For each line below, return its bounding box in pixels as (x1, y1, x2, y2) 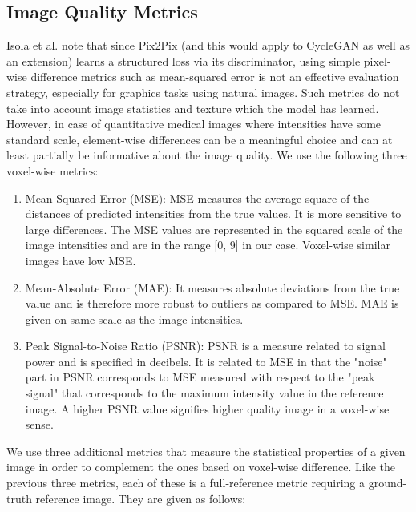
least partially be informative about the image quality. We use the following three (6, 147, 407, 163)
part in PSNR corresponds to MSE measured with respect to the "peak (25, 369, 375, 385)
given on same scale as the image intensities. (25, 310, 244, 327)
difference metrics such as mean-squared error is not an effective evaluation (30, 68, 399, 85)
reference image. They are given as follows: (35, 490, 246, 506)
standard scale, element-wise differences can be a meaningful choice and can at (6, 131, 393, 147)
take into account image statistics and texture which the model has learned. (6, 99, 379, 116)
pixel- (363, 52, 391, 69)
